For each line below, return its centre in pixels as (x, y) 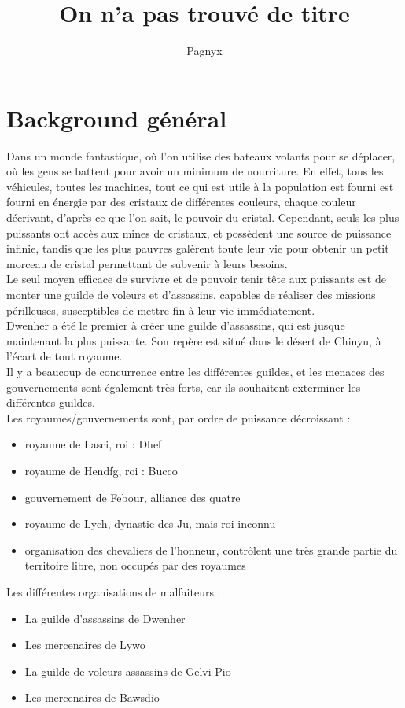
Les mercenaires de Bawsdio (92, 697)
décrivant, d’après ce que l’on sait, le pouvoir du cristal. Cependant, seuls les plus (203, 218)
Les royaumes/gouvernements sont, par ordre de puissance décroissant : (179, 417)
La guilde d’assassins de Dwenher (105, 618)
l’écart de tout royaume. (64, 356)
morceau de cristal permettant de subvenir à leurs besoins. (147, 263)
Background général (117, 118)
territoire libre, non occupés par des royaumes (135, 565)
